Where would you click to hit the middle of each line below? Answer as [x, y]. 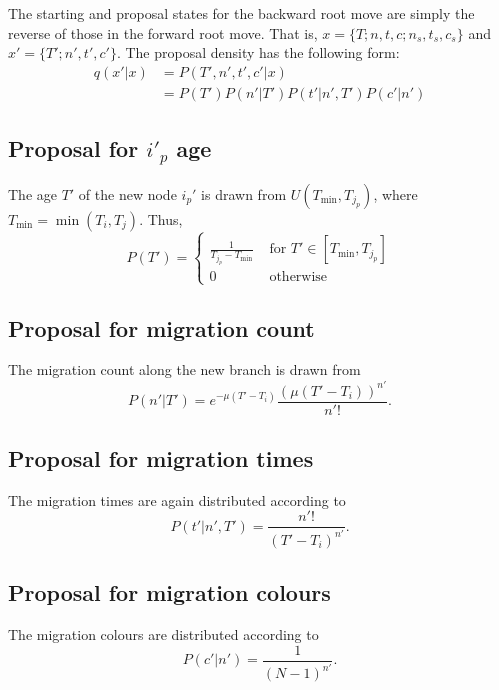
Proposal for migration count [161, 327]
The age [32, 193]
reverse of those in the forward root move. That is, [163, 32]
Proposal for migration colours [169, 592]
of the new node [127, 193]
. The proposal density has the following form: [258, 52]
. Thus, [161, 218]
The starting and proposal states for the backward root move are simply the [241, 13]
